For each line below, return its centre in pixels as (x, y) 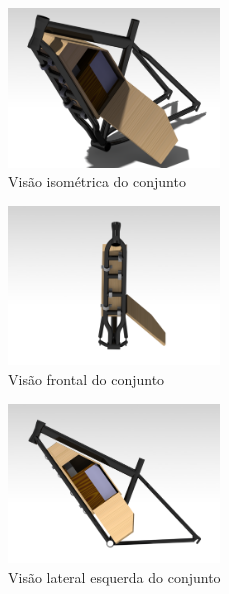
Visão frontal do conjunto (86, 379)
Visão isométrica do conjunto (97, 181)
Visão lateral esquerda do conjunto (114, 576)
